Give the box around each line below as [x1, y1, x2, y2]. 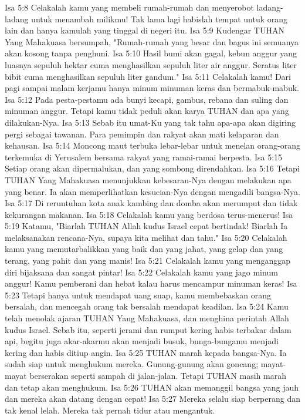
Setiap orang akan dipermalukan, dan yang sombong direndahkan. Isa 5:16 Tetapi [5, 162, 300, 174]
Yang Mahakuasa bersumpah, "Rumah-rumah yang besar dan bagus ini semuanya [5, 35, 299, 48]
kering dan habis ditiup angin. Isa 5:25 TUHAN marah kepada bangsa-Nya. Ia [5, 346, 287, 358]
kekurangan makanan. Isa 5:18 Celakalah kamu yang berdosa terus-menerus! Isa [5, 208, 293, 220]
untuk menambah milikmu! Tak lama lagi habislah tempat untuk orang [31, 12, 288, 25]
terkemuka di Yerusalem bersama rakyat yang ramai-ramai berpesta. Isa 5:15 [5, 150, 283, 163]
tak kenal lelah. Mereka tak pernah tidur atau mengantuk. [5, 404, 215, 416]
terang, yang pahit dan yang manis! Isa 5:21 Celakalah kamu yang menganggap [5, 254, 291, 267]
